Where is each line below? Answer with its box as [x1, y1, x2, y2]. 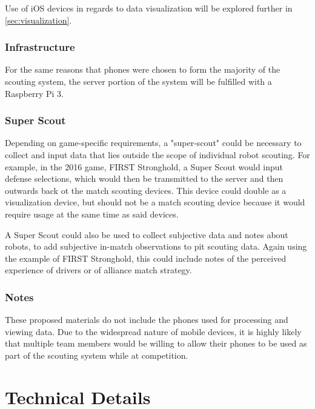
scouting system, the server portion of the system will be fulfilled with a [5, 75, 272, 87]
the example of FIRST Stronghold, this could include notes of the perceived [5, 251, 287, 264]
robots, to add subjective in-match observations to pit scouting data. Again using [5, 240, 307, 253]
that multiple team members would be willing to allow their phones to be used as [5, 337, 307, 350]
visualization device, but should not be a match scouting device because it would [5, 196, 305, 208]
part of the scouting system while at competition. [5, 348, 188, 361]
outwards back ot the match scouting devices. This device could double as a [5, 184, 287, 196]
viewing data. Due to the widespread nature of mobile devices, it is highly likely [5, 325, 302, 338]
